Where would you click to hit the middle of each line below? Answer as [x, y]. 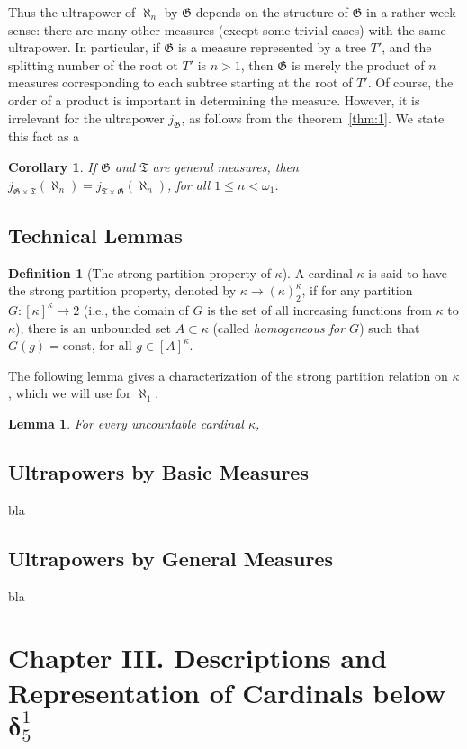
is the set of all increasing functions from [319, 309]
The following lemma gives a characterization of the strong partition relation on [228, 375]
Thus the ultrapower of [72, 12]
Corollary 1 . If [52, 166]
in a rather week [411, 12]
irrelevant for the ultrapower [86, 117]
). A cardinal [317, 272]
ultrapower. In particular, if [84, 47]
